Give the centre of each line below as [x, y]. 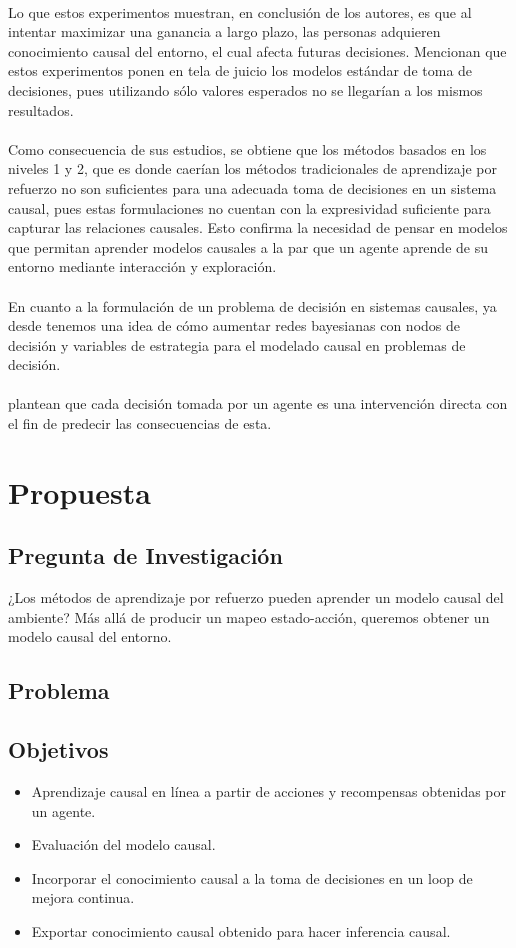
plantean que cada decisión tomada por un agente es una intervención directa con [258, 403]
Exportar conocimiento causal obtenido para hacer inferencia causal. [241, 930]
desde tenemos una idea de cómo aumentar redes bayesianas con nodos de [234, 325]
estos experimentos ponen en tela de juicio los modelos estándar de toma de [240, 70]
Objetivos [58, 749]
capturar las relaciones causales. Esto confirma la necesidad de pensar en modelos [258, 227]
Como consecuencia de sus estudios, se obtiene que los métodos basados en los [247, 148]
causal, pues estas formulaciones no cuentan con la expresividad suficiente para [249, 207]
